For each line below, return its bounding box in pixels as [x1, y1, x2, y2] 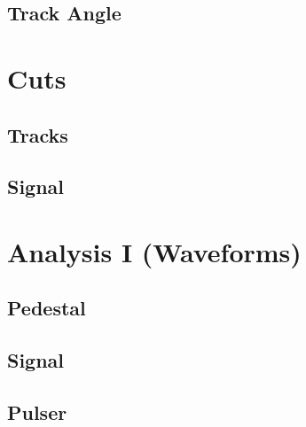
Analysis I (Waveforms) [7, 233, 302, 269]
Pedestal [7, 294, 86, 322]
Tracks [7, 120, 68, 148]
